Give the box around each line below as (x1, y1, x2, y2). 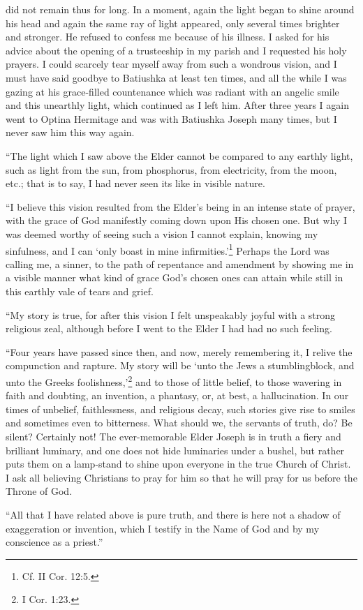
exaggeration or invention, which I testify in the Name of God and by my (6, 521, 320, 535)
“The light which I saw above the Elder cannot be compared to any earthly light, (6, 148, 353, 163)
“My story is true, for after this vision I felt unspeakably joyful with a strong (6, 307, 336, 322)
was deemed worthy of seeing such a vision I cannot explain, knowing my (6, 226, 318, 241)
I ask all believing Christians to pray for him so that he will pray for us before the (6, 470, 357, 484)
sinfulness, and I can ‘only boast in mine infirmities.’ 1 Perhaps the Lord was (6, 241, 329, 258)
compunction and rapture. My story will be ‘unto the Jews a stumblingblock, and (6, 358, 355, 373)
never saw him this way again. (6, 125, 135, 140)
